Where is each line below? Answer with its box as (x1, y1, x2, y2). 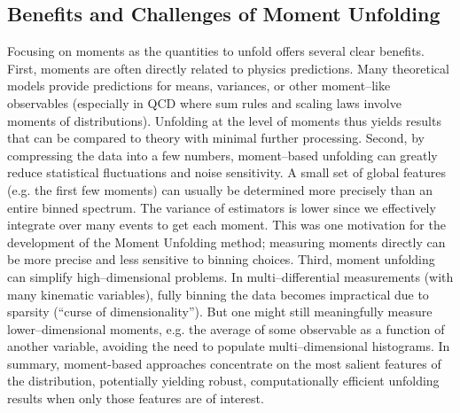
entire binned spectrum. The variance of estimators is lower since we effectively (7, 198, 436, 216)
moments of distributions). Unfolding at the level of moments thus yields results (7, 111, 441, 129)
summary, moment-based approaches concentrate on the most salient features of (7, 354, 441, 372)
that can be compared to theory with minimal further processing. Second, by (7, 129, 425, 147)
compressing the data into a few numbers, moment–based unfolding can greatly (7, 145, 438, 164)
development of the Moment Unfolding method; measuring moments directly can (7, 232, 446, 251)
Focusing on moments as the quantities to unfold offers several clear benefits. (7, 42, 425, 60)
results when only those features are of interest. (7, 389, 264, 408)
